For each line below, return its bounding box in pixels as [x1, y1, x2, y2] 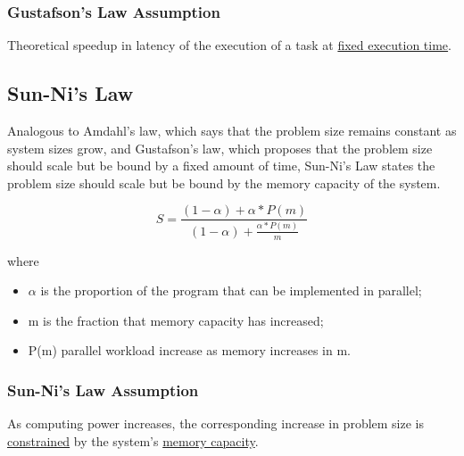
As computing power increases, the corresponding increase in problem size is [7, 414, 425, 433]
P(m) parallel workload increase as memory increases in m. [28, 341, 351, 360]
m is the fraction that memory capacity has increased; [28, 311, 324, 329]
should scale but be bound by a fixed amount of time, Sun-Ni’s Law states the [7, 156, 435, 175]
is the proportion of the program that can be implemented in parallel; [40, 281, 422, 300]
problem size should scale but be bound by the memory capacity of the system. [7, 173, 441, 192]
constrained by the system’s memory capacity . [7, 431, 259, 450]
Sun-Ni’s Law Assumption [7, 378, 199, 401]
